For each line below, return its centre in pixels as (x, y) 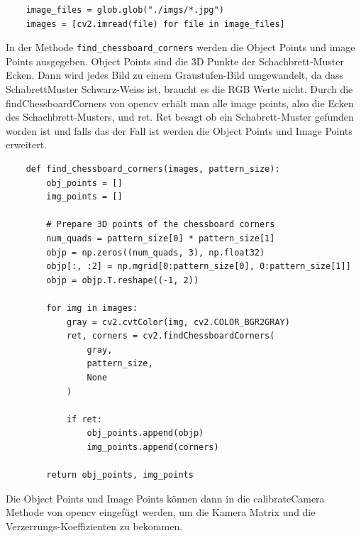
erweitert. (27, 144)
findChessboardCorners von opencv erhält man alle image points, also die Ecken (180, 103)
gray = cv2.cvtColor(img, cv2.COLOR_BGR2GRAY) (178, 322)
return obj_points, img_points (120, 475)
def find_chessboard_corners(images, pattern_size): (153, 169)
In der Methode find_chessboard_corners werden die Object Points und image (180, 47)
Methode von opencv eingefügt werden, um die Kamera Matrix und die (161, 512)
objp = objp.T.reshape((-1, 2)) (123, 280)
